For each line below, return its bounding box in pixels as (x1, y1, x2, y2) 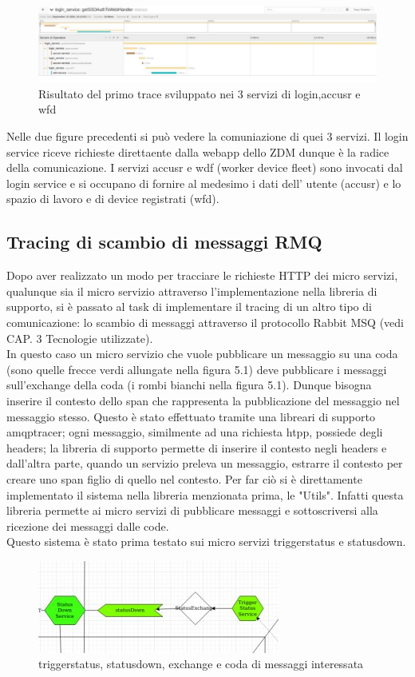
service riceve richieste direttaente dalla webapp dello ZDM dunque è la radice (6, 143, 389, 160)
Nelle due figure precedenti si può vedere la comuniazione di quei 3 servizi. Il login (6, 128, 409, 145)
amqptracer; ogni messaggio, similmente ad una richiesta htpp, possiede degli (6, 424, 383, 440)
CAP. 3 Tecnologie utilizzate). (6, 329, 153, 346)
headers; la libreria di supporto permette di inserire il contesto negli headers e (6, 439, 387, 456)
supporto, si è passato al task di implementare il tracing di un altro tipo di (6, 298, 372, 315)
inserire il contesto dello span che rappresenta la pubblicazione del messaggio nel (6, 392, 400, 408)
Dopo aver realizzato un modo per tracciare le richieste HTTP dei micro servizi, (6, 267, 398, 284)
